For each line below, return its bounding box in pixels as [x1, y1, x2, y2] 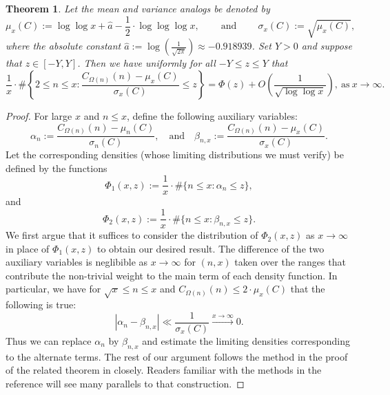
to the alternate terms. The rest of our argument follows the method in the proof [6, 349, 348, 363]
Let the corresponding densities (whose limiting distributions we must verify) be [6, 147, 344, 162]
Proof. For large [6, 109, 72, 123]
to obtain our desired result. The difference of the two [96, 241, 325, 255]
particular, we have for [6, 281, 101, 296]
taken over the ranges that [234, 255, 346, 269]
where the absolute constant [6, 39, 121, 53]
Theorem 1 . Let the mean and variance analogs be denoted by [6, 1, 270, 15]
